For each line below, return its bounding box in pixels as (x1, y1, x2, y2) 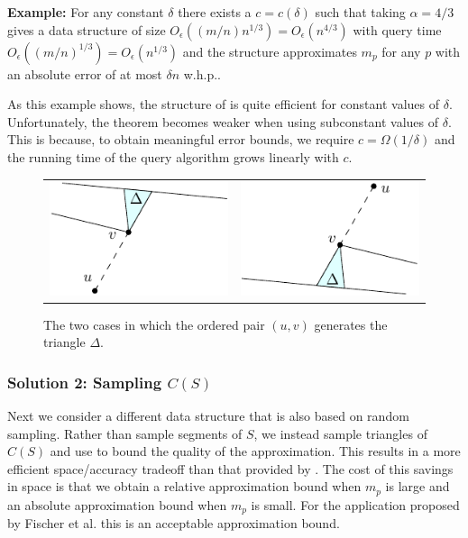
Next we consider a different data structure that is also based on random (7, 406, 409, 425)
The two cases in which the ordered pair (43, 315, 265, 333)
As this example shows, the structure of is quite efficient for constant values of (7, 95, 440, 114)
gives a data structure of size (7, 20, 166, 39)
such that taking (315, 3, 406, 21)
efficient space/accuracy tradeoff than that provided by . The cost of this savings (7, 459, 454, 478)
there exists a (178, 3, 252, 21)
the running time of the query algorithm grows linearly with (7, 147, 339, 166)
